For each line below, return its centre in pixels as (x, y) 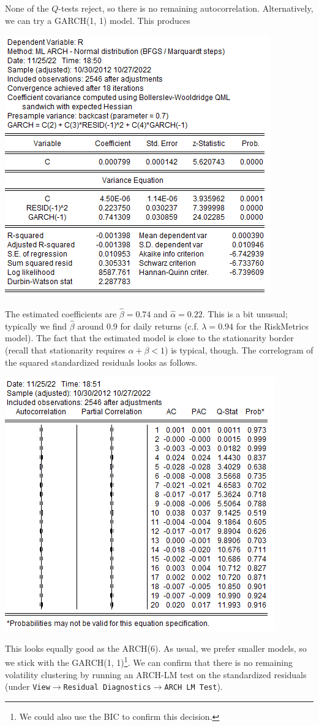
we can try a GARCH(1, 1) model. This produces (98, 20)
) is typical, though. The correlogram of (239, 350)
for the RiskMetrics (272, 326)
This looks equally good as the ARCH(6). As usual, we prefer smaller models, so (156, 648)
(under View (28, 686)
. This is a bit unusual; (245, 314)
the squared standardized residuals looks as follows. (101, 362)
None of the (27, 8)
